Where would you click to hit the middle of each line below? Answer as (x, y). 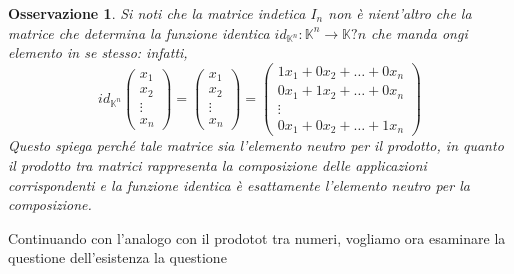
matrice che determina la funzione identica (139, 32)
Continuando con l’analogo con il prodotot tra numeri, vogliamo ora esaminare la (257, 237)
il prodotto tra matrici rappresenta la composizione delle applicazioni (217, 164)
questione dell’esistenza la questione (117, 257)
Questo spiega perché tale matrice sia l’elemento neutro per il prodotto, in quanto (256, 145)
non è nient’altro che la (400, 13)
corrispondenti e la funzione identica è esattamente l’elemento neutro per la (239, 184)
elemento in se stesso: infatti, (98, 52)
